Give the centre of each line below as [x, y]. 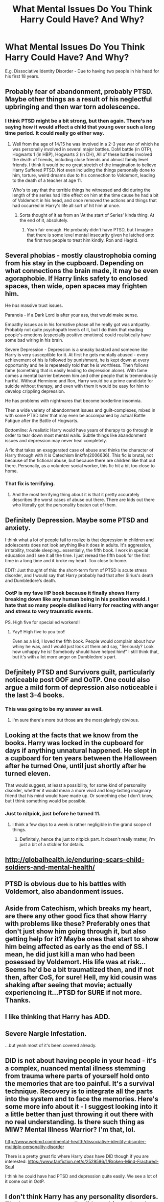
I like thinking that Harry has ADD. [58, 1017]
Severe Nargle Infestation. [46, 1034]
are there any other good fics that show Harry [76, 916]
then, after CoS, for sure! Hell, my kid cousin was [81, 977]
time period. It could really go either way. [55, 133]
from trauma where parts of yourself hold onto [77, 1076]
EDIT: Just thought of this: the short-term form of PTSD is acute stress [76, 570]
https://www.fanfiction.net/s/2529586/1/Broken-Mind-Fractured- [93, 1161]
